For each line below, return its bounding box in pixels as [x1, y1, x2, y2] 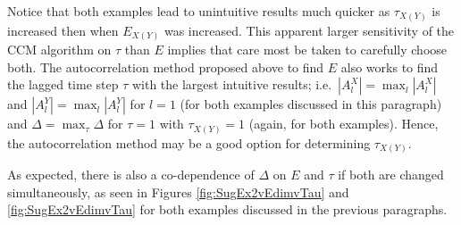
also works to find [340, 57, 439, 76]
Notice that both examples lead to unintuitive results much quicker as [7, 2, 390, 20]
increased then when [7, 21, 119, 39]
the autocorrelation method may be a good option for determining [7, 133, 371, 152]
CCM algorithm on [7, 40, 112, 59]
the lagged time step [7, 75, 119, 94]
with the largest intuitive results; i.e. [131, 75, 332, 94]
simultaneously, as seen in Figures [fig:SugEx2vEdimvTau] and [7, 182, 349, 201]
